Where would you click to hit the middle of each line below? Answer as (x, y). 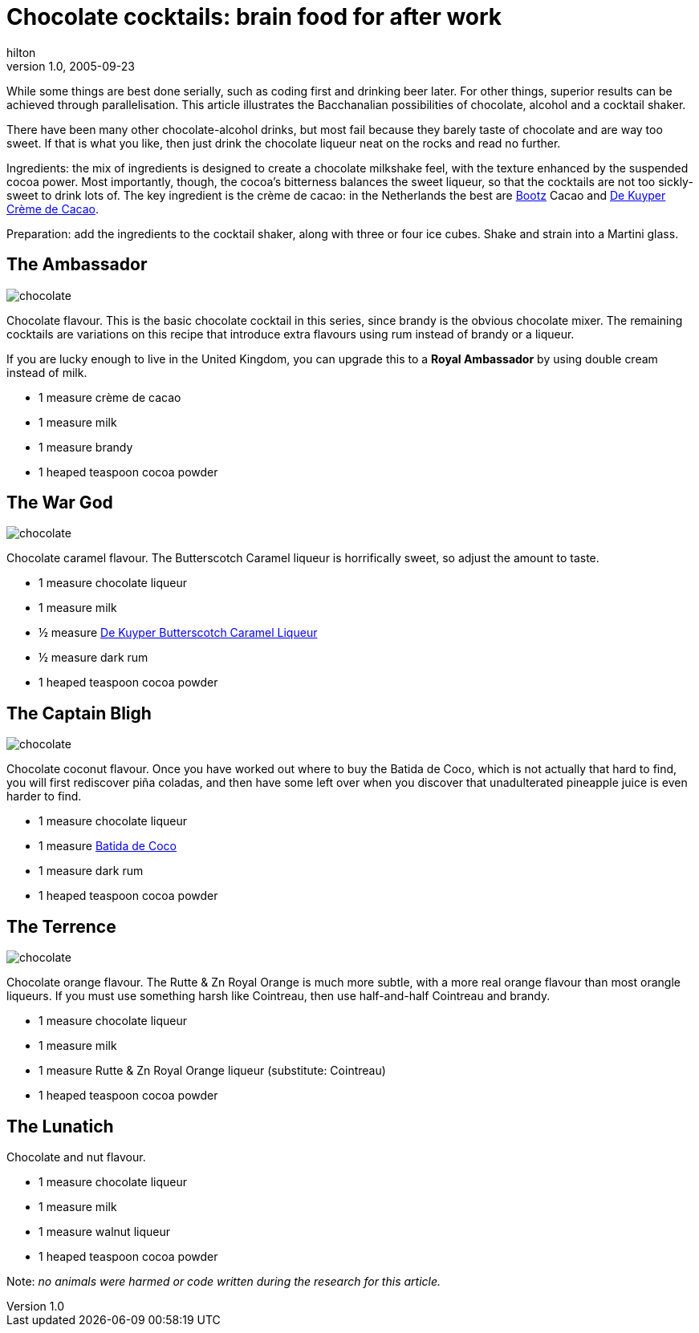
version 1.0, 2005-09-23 (71, 66)
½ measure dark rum (93, 658)
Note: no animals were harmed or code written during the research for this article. (224, 1281)
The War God (60, 503)
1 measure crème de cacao (110, 397)
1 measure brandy (86, 447)
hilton (21, 52)
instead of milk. (47, 372)
